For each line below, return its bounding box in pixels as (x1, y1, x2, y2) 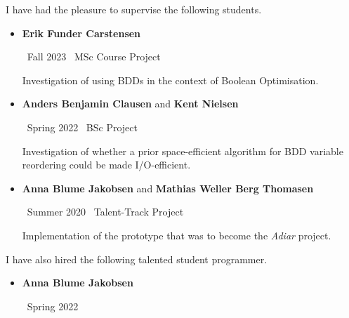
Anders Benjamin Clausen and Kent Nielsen (22, 96, 239, 111)
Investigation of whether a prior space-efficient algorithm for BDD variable (22, 143, 343, 158)
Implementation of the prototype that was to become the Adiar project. (22, 227, 331, 242)
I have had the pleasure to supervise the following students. (6, 2, 262, 16)
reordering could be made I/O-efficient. (22, 157, 191, 172)
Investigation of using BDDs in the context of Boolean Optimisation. (22, 72, 319, 87)
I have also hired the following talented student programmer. (6, 251, 268, 266)
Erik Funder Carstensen (22, 25, 141, 40)
